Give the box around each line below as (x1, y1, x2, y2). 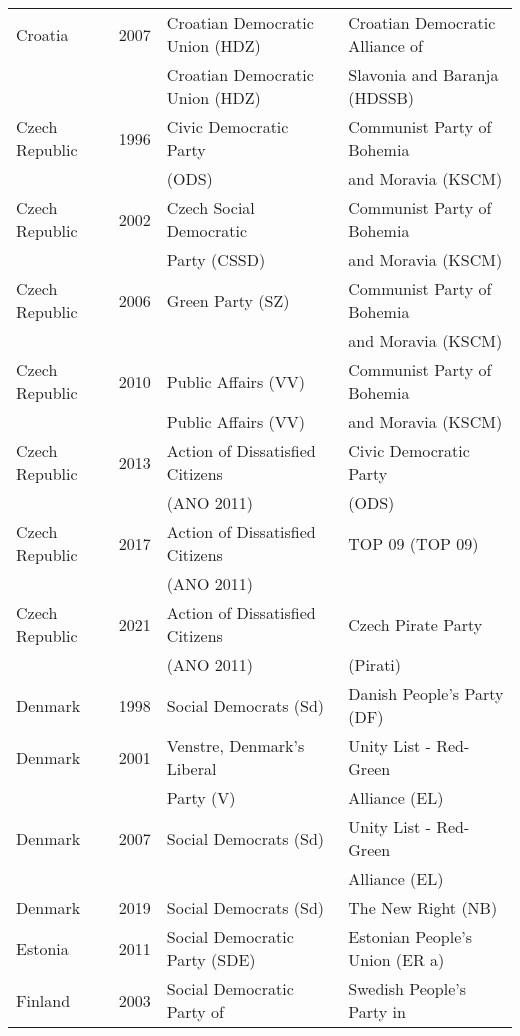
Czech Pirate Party (348, 612, 483, 636)
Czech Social (166, 196, 255, 219)
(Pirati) (348, 653, 402, 676)
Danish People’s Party (348, 682, 504, 705)
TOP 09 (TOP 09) (348, 531, 479, 555)
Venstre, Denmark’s (166, 734, 305, 757)
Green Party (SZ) (166, 288, 290, 312)
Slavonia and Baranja (348, 63, 499, 86)
